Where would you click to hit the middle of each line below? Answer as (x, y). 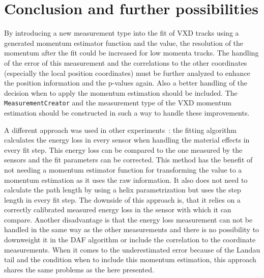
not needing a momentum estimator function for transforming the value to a (123, 169)
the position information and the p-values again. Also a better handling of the (126, 83)
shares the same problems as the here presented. (79, 269)
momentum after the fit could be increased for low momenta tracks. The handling (131, 53)
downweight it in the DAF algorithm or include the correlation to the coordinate (130, 240)
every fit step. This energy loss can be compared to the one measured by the (123, 149)
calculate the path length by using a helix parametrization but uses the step (123, 190)
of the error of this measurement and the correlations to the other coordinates (126, 62)
